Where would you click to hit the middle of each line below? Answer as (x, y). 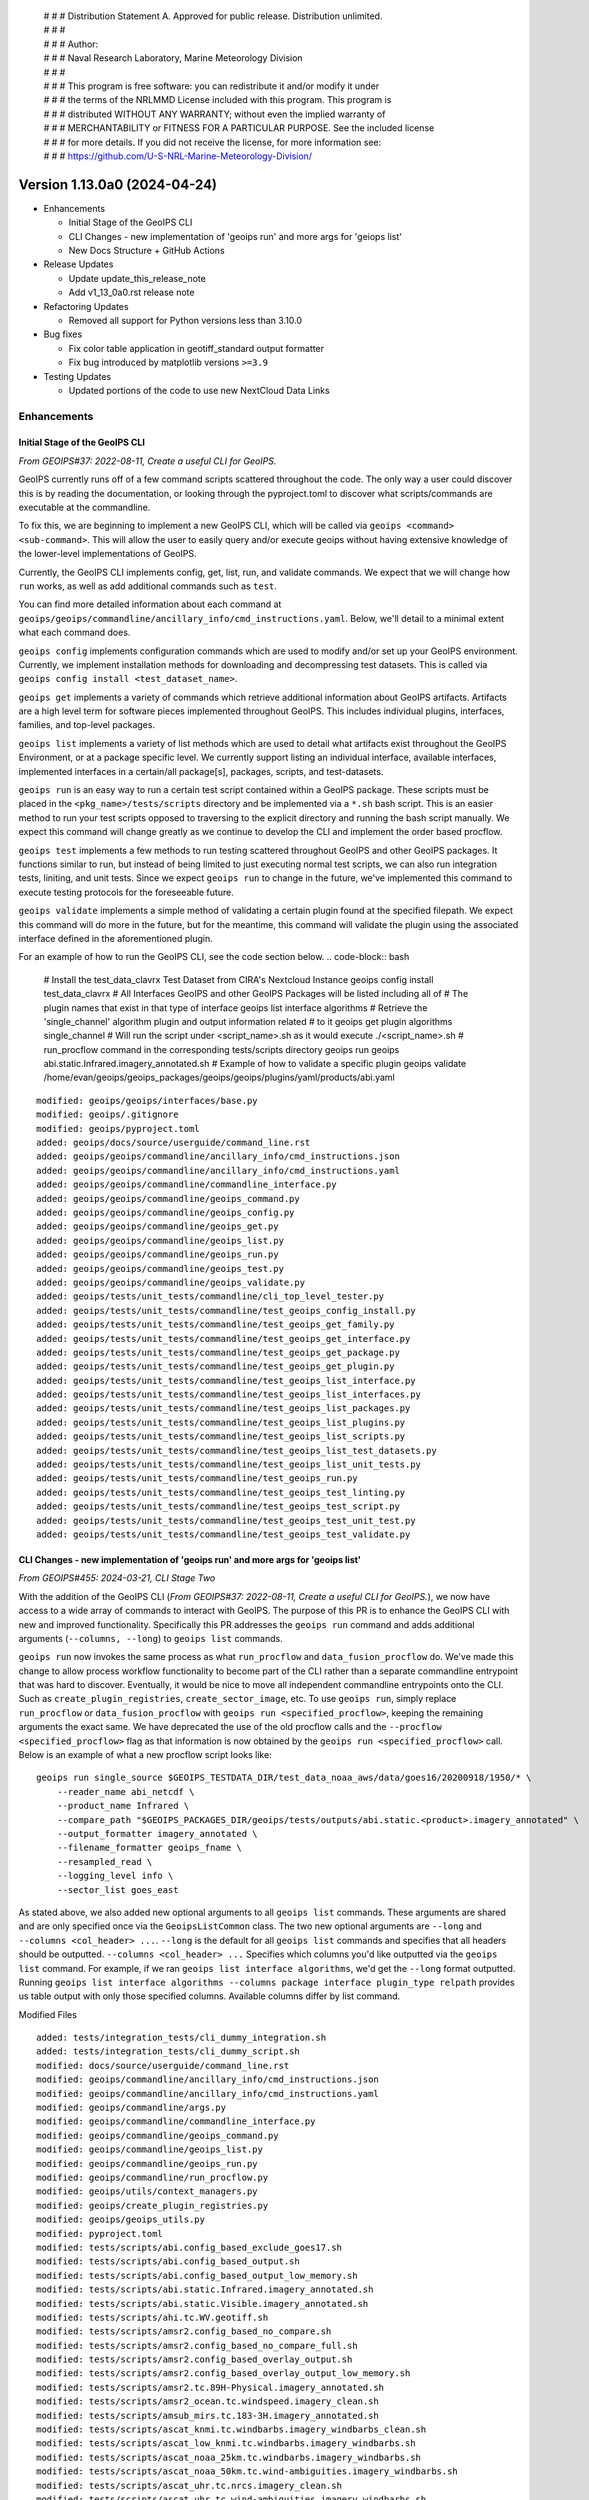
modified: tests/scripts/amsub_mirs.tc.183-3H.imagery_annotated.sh (207, 2415)
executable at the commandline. (84, 507)
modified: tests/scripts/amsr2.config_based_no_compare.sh (184, 2331)
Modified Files (47, 2014)
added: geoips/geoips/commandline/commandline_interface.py (186, 1184)
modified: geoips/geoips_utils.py (120, 2219)
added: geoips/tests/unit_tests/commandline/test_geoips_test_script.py (218, 1506)
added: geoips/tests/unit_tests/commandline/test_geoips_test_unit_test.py (226, 1520)
